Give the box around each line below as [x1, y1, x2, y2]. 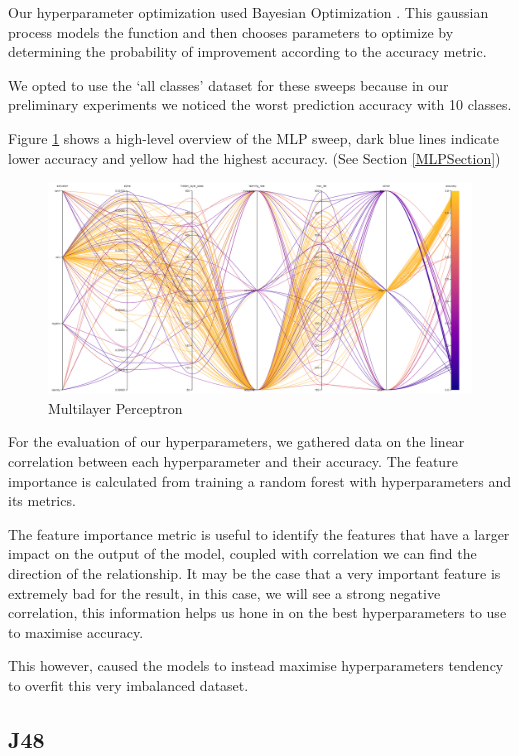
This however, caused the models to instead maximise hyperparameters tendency [8, 655, 504, 676]
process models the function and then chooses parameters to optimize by [8, 21, 454, 42]
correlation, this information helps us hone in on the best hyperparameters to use [8, 602, 507, 623]
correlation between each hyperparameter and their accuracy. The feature [8, 450, 458, 471]
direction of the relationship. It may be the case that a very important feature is [8, 562, 501, 583]
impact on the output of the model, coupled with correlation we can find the [8, 543, 477, 564]
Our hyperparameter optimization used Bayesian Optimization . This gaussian [8, 2, 489, 22]
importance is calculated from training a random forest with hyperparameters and [8, 470, 512, 491]
